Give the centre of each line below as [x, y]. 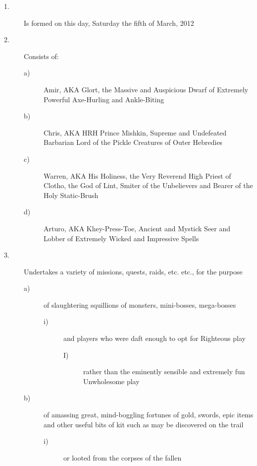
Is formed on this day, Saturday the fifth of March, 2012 [109, 23]
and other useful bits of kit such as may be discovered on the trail [144, 424]
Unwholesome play [111, 381]
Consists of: [41, 56]
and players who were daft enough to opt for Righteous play [154, 338]
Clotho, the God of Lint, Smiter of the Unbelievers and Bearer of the [148, 185]
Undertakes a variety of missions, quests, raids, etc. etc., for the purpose [133, 271]
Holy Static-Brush [71, 195]
